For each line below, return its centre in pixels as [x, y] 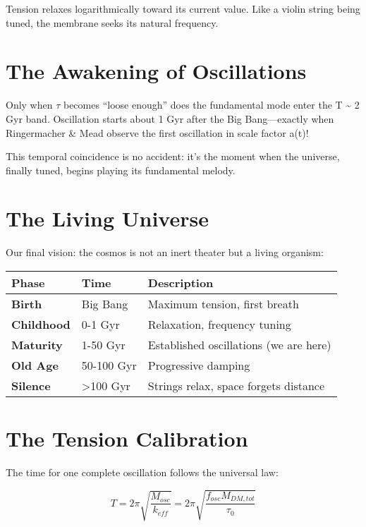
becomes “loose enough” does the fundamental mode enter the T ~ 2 [211, 105]
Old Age [35, 365]
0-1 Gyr [100, 324]
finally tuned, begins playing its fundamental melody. [121, 170]
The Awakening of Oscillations [156, 71]
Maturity [37, 345]
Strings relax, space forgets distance [236, 386]
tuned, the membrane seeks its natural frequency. [112, 22]
